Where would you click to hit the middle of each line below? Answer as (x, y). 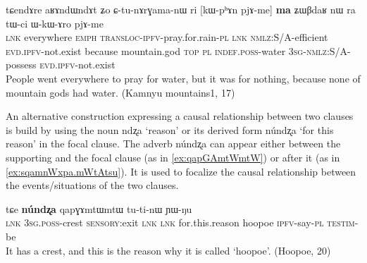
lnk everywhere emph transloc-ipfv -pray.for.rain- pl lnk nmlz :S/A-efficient (167, 37)
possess (21, 65)
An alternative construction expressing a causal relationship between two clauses (180, 116)
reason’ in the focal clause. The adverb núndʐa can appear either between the (173, 143)
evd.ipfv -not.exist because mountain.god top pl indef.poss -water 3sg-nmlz (166, 50)
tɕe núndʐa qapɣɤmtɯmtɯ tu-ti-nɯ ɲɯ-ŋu (99, 208)
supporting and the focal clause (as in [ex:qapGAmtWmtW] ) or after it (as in (173, 157)
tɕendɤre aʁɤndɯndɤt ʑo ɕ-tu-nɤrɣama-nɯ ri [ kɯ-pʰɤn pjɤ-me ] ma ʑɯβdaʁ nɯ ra (181, 9)
